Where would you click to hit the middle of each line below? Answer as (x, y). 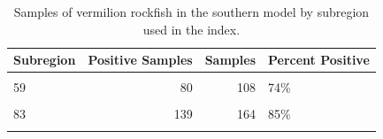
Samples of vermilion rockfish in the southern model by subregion (191, 12)
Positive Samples (140, 60)
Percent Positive (319, 60)
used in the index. (191, 29)
